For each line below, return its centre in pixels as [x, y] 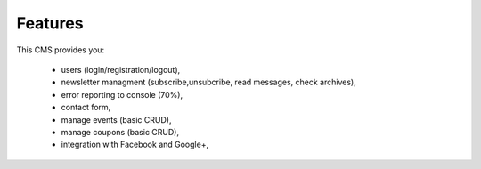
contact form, [86, 108]
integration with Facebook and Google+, [135, 145]
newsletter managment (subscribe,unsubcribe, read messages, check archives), [208, 82]
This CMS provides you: [61, 50]
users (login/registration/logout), [121, 69]
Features [50, 23]
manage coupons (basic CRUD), [120, 132]
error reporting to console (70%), [122, 94]
